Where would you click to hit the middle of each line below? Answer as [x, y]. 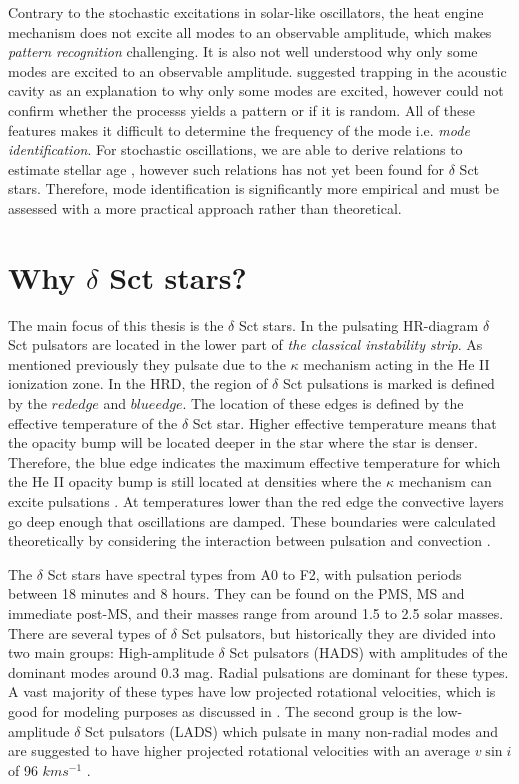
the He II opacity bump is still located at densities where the [195, 481]
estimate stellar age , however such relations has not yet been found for [226, 168]
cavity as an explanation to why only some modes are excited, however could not [256, 90]
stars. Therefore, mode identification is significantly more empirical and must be [253, 188]
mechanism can [445, 481]
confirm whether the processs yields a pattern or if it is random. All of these [241, 109]
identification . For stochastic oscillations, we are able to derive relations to [235, 149]
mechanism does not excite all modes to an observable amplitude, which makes [250, 31]
